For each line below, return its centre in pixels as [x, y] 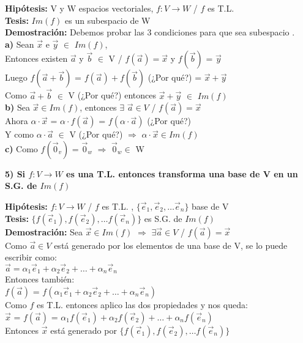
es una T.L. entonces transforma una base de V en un [182, 173]
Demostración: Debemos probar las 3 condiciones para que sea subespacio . [150, 32]
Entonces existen [36, 58]
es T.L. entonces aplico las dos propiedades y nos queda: [142, 305]
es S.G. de [163, 218]
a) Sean [20, 44]
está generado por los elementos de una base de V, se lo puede [171, 245]
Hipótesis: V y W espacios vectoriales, [79, 8]
